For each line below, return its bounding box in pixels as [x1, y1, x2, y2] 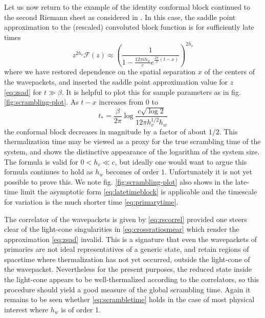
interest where [4, 304, 49, 314]
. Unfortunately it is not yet [165, 166, 252, 177]
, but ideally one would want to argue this [115, 156, 247, 167]
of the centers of [204, 66, 255, 77]
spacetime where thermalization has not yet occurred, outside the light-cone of [4, 253, 250, 264]
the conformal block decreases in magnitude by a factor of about [4, 126, 206, 136]
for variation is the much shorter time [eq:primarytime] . [4, 196, 179, 207]
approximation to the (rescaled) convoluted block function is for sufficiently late [4, 22, 254, 32]
